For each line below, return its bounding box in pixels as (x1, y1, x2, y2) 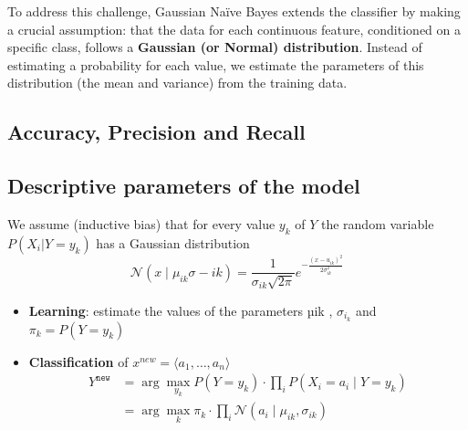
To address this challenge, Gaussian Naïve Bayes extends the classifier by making (7, 2, 461, 20)
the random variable (320, 214, 434, 233)
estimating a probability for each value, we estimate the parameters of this (7, 55, 424, 74)
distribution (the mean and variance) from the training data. (7, 73, 348, 92)
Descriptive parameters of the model (7, 172, 360, 200)
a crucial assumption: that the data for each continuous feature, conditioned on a (7, 19, 461, 38)
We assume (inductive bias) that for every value (7, 214, 276, 233)
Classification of (28, 351, 129, 371)
